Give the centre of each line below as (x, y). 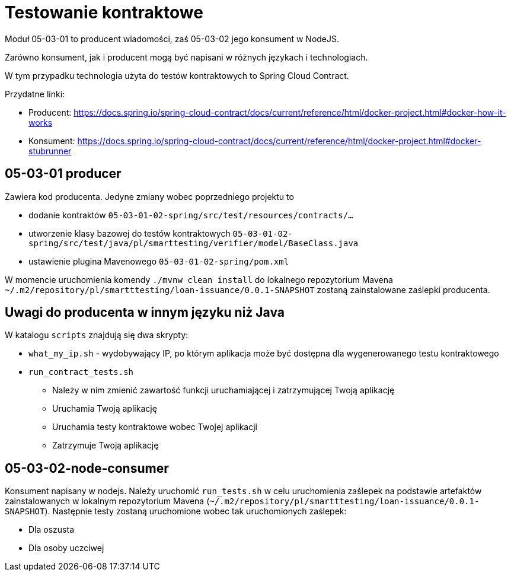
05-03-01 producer (63, 174)
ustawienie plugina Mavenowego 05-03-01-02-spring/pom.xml (159, 261)
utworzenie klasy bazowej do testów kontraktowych (130, 233)
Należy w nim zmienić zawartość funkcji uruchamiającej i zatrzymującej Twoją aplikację (223, 390)
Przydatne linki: (35, 94)
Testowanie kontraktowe (104, 12)
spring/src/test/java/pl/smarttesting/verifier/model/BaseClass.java (194, 243)
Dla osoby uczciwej (66, 548)
